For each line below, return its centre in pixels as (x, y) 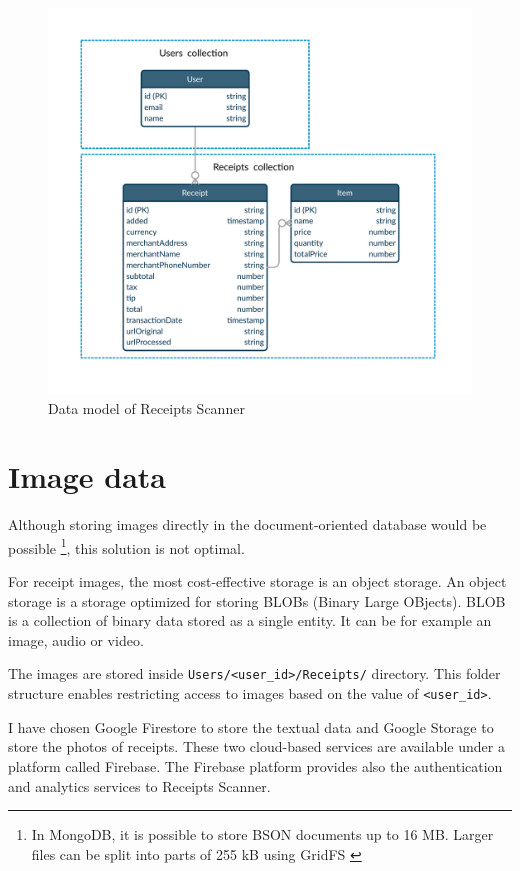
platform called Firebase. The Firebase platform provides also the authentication (255, 765)
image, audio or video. (76, 639)
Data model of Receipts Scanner (146, 407)
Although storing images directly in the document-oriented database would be (247, 524)
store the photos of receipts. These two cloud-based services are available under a (256, 746)
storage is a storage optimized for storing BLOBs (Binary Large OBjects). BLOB (257, 600)
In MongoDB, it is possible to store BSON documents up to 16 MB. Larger (262, 834)
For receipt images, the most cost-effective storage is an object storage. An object (257, 581)
